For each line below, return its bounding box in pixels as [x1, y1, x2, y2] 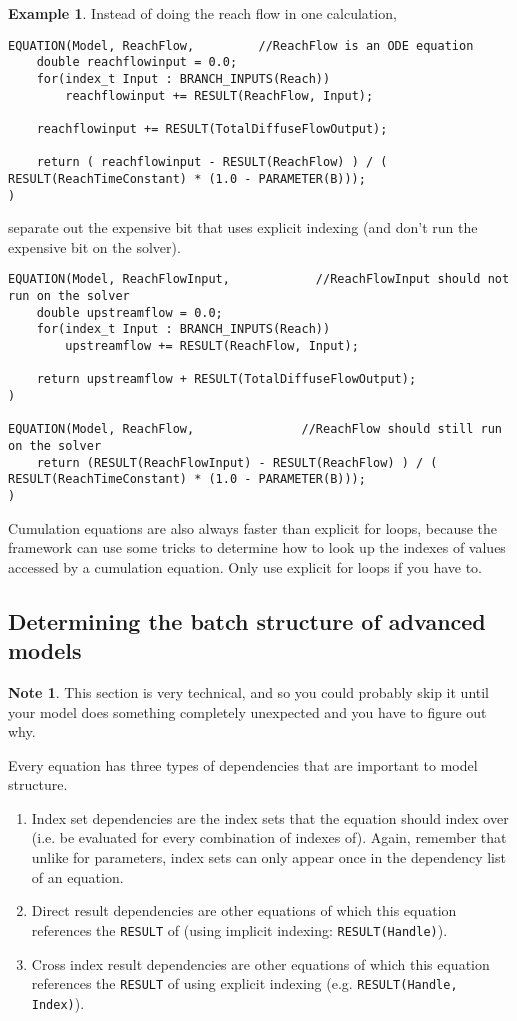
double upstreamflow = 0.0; [36, 305, 223, 320]
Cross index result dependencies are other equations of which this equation [31, 953, 490, 974]
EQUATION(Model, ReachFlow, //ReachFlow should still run [8, 422, 502, 437]
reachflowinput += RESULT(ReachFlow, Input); [65, 88, 374, 103]
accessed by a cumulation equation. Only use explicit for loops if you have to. [8, 556, 483, 577]
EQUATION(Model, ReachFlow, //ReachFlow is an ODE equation [8, 38, 474, 53]
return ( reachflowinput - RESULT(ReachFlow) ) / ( [36, 155, 388, 170]
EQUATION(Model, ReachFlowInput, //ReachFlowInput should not [8, 272, 510, 287]
